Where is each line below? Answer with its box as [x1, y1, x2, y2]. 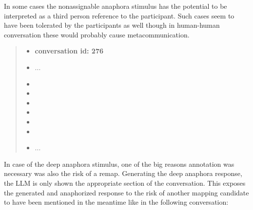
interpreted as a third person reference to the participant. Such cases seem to [4, 10, 234, 20]
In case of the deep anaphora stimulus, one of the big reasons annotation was [4, 158, 234, 169]
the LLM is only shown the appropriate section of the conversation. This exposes [4, 177, 246, 188]
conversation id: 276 [35, 46, 104, 56]
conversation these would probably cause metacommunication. [4, 29, 190, 39]
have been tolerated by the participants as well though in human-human [4, 20, 220, 30]
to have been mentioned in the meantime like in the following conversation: [4, 197, 229, 207]
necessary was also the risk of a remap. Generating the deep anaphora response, [4, 168, 242, 178]
